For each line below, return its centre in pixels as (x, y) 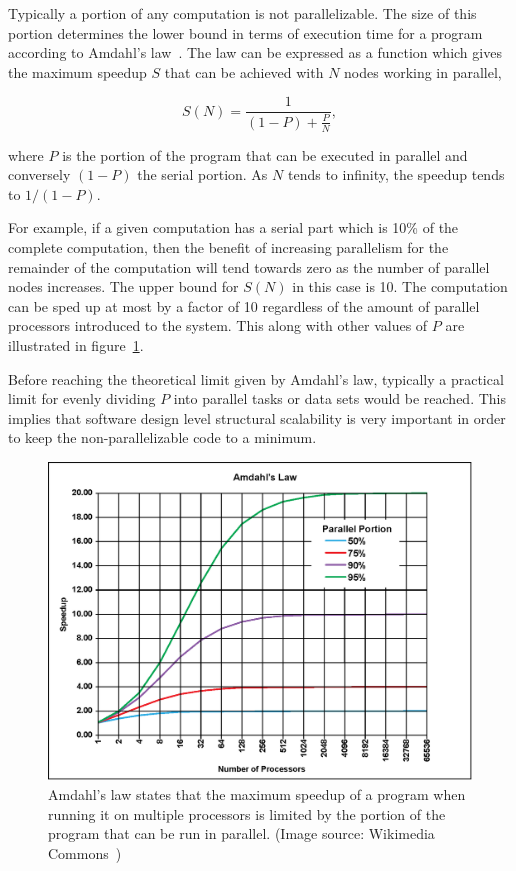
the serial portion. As (202, 174)
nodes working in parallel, (423, 71)
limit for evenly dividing (82, 398)
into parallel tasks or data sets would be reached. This (339, 398)
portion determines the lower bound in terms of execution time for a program (245, 32)
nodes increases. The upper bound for (123, 286)
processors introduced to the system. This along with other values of (218, 325)
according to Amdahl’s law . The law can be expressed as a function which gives (255, 52)
